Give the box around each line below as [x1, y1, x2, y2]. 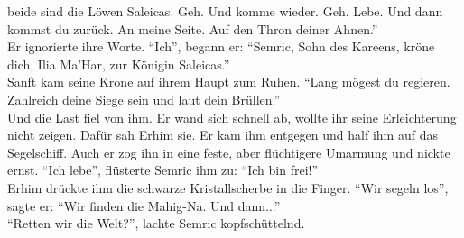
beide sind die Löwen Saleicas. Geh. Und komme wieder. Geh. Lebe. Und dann [7, 2, 443, 20]
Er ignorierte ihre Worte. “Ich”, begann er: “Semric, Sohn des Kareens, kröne [7, 37, 435, 56]
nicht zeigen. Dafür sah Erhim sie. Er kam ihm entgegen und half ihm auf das [7, 125, 438, 144]
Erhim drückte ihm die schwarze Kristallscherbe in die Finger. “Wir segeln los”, [7, 178, 449, 197]
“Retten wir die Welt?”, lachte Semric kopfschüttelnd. [7, 214, 305, 233]
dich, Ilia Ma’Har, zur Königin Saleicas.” [7, 54, 230, 73]
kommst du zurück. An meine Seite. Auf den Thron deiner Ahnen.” [7, 19, 378, 38]
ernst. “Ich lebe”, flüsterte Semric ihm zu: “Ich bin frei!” [7, 160, 319, 179]
